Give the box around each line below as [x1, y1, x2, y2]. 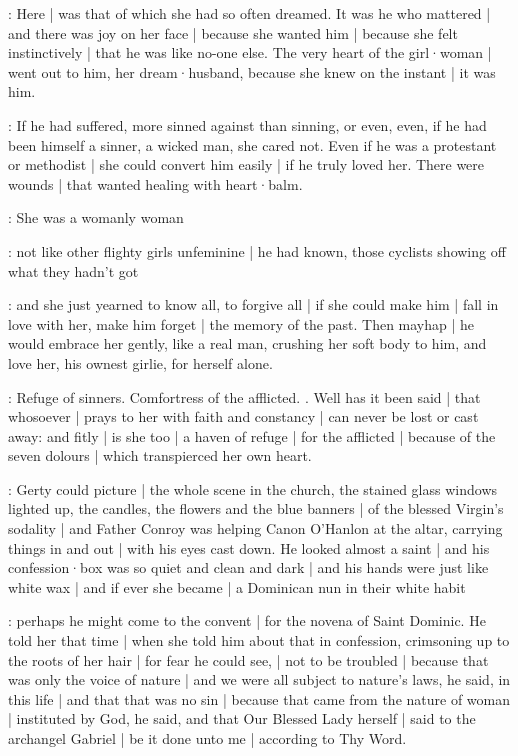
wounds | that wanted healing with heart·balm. [8, 173, 303, 194]
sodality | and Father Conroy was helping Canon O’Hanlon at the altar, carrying [8, 518, 503, 539]
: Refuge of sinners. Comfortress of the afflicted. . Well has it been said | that [8, 386, 481, 407]
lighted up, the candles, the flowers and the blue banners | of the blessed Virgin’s [8, 498, 504, 519]
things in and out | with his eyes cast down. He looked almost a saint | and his [8, 537, 490, 558]
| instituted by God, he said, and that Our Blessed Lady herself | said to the [8, 708, 476, 729]
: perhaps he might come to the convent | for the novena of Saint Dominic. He [8, 610, 486, 631]
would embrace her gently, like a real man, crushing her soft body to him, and [8, 333, 487, 354]
